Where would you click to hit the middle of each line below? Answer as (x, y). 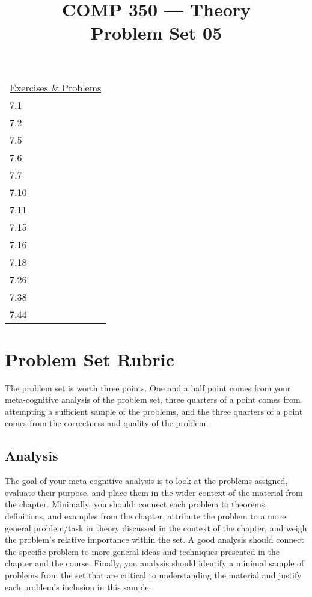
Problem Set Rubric (90, 359)
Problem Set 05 (156, 33)
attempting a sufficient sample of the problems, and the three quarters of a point (154, 411)
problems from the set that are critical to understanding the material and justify (153, 575)
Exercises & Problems (56, 87)
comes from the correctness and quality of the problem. (107, 423)
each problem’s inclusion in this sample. (78, 586)
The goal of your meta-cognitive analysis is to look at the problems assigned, (146, 481)
